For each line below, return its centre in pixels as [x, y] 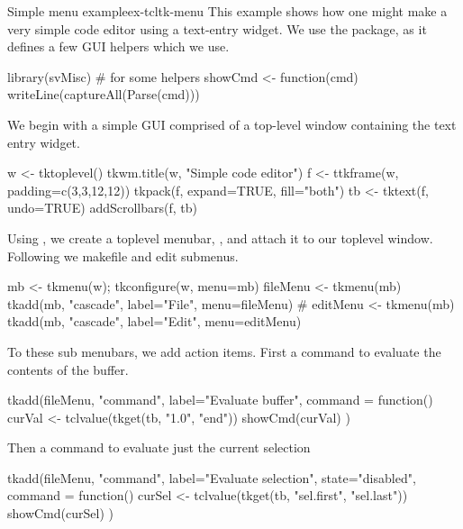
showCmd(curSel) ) [60, 513]
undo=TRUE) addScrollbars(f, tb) [102, 208]
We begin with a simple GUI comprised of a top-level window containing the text [232, 124]
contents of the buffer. [68, 369]
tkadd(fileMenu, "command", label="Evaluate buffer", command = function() [220, 400]
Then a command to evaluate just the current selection [159, 447]
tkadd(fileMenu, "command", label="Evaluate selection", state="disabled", [212, 477]
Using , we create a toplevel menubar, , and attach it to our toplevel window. [220, 237]
